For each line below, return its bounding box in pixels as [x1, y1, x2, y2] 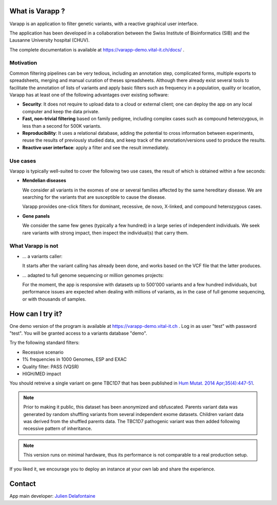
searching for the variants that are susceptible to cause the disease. [22, 194, 166, 200]
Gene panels [22, 213, 50, 219]
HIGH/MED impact [22, 371, 61, 377]
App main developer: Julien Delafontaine [9, 493, 96, 499]
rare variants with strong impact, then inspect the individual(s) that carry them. [22, 230, 189, 236]
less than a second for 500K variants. [22, 123, 102, 129]
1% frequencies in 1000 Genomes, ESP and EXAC [22, 356, 127, 362]
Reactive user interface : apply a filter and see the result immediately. [22, 144, 169, 150]
